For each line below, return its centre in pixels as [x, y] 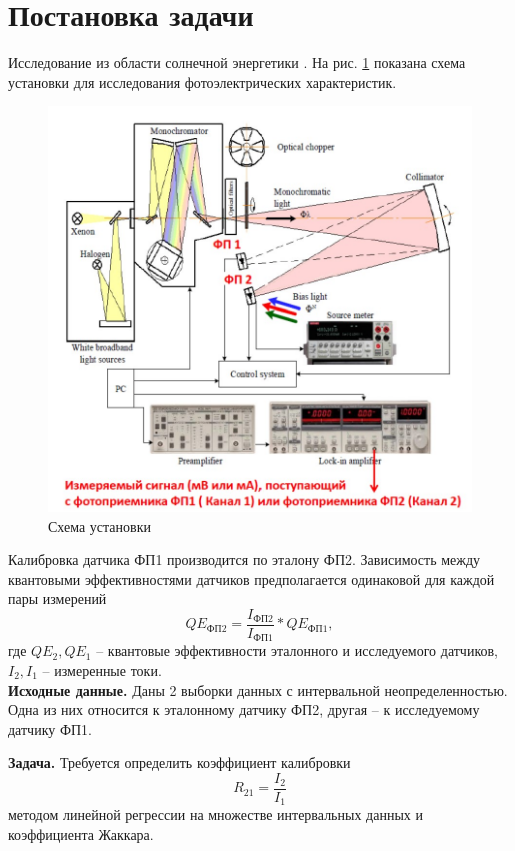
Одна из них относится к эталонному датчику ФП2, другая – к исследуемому [244, 709]
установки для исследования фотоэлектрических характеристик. [202, 81]
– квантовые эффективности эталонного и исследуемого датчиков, [297, 650]
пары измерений [57, 598]
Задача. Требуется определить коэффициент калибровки [179, 762]
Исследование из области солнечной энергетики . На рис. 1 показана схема [237, 62]
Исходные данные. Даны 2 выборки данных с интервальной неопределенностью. [258, 689]
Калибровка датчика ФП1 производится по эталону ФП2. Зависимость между [244, 559]
